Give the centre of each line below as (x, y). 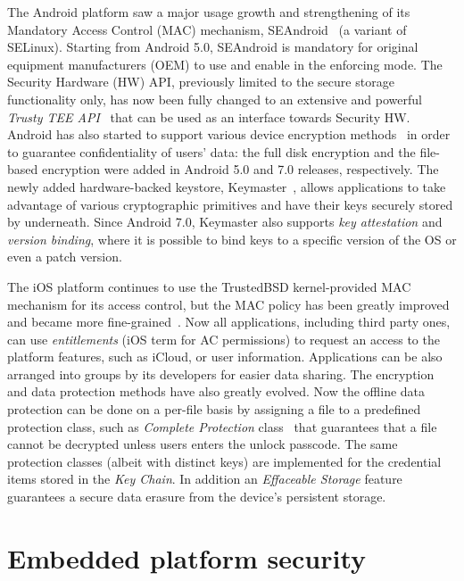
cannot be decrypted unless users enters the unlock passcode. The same (203, 444)
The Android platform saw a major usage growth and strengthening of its (209, 12)
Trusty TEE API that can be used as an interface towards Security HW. (209, 116)
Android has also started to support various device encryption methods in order (229, 134)
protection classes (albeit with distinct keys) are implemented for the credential (224, 461)
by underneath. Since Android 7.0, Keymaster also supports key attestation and (225, 222)
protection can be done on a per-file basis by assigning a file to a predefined (214, 409)
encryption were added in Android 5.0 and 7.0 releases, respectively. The (240, 169)
